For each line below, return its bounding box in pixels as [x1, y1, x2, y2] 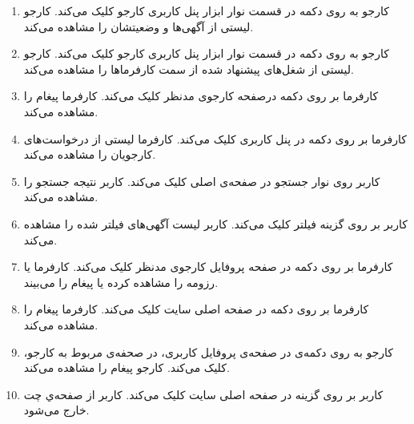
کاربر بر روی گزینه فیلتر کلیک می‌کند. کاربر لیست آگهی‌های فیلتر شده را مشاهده [23, 215, 408, 232]
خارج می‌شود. [23, 402, 90, 418]
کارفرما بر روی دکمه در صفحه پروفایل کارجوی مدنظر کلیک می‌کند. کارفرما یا [23, 258, 393, 275]
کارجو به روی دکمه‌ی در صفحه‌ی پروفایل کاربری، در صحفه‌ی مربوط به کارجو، [23, 343, 394, 360]
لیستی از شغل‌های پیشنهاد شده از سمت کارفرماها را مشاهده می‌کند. [23, 60, 354, 77]
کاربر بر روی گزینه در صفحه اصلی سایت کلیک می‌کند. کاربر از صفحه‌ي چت [23, 386, 384, 402]
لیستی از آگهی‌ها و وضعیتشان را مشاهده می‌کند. [23, 18, 254, 34]
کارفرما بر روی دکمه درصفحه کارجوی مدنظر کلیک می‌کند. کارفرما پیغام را [23, 87, 379, 104]
